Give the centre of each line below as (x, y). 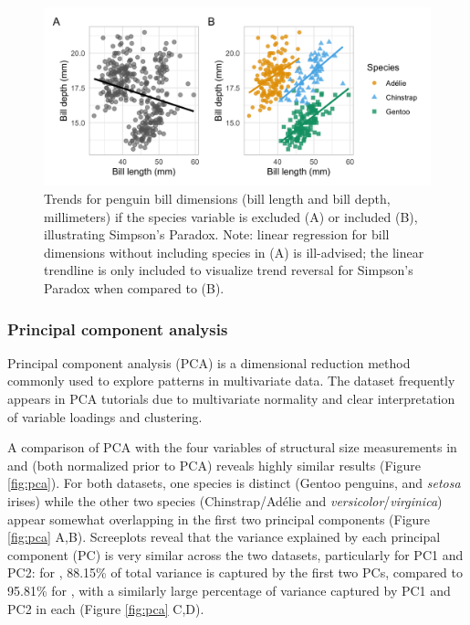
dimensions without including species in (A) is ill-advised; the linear (234, 252)
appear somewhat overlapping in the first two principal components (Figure (219, 519)
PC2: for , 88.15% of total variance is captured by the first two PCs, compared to (235, 572)
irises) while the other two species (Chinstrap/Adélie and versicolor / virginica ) (225, 500)
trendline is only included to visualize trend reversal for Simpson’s (229, 270)
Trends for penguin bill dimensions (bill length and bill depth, (217, 199)
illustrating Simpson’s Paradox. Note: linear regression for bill (217, 234)
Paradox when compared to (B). (134, 288)
